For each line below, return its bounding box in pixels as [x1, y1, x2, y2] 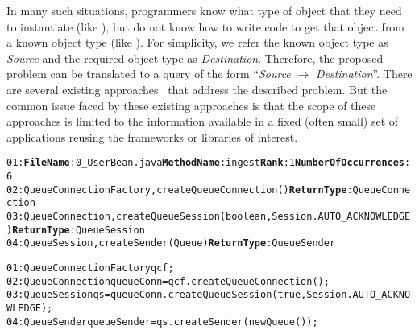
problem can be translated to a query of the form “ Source [6, 65, 291, 82]
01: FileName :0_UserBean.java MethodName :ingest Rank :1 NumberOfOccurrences [6, 157, 405, 169]
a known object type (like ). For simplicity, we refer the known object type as [6, 34, 388, 51]
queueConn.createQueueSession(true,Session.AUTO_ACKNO [110, 289, 411, 301]
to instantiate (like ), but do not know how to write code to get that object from [6, 18, 405, 35]
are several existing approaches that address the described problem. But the [6, 80, 388, 97]
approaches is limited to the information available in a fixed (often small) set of [6, 113, 399, 130]
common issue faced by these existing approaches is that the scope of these [6, 97, 376, 113]
